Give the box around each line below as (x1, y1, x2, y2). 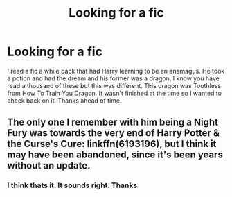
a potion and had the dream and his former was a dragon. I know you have (7, 74, 220, 83)
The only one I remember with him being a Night (7, 117, 218, 128)
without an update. (7, 160, 91, 171)
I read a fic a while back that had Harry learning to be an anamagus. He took (7, 67, 225, 75)
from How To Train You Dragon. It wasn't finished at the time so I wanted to (7, 89, 222, 97)
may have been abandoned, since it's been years (7, 149, 223, 161)
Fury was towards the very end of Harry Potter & (7, 127, 220, 139)
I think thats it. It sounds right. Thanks (7, 180, 138, 190)
